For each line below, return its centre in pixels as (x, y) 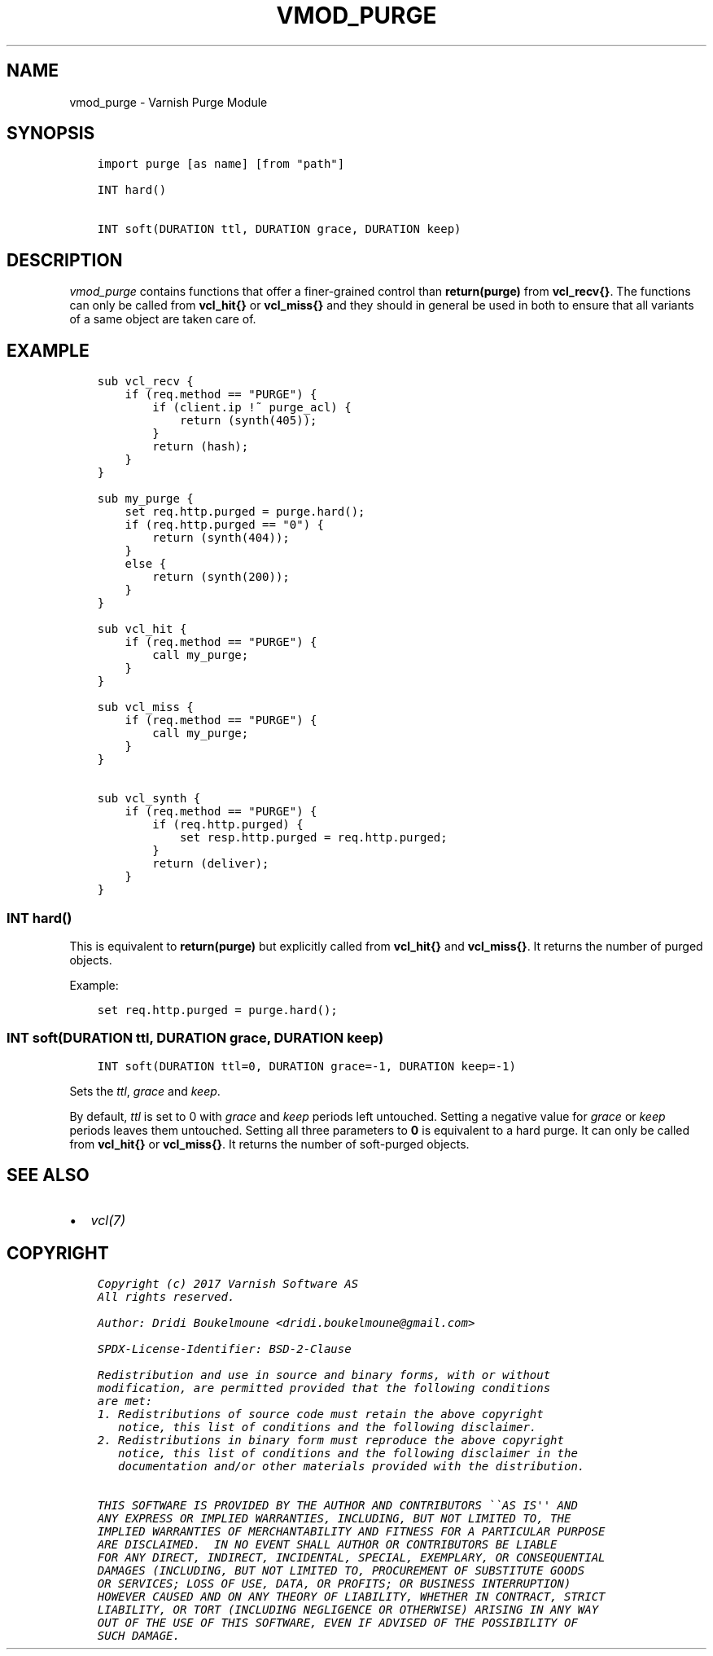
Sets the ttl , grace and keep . (145, 1091)
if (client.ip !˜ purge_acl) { (252, 408)
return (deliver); (211, 864)
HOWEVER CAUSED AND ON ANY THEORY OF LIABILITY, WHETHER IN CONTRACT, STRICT (351, 1597)
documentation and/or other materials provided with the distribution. (352, 1467)
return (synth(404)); (221, 538)
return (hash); (201, 447)
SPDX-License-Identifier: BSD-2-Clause (224, 1349)
